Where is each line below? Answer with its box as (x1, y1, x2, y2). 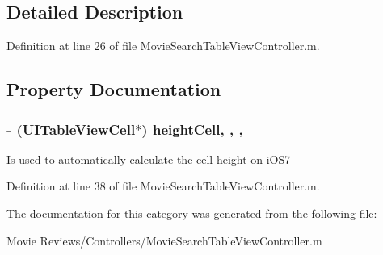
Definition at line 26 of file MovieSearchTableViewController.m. (6, 37, 320, 54)
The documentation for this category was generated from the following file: (6, 204, 377, 221)
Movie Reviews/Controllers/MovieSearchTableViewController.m (6, 232, 322, 249)
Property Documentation (6, 77, 221, 102)
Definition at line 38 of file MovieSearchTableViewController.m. (6, 178, 320, 194)
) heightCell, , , (141, 119, 243, 139)
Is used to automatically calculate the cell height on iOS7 (6, 150, 291, 167)
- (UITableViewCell (6, 119, 136, 139)
